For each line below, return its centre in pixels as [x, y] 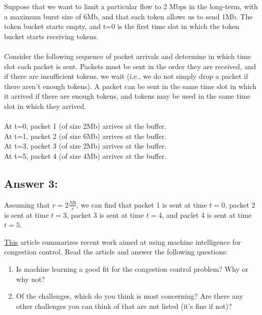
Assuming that [27, 204]
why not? [31, 279]
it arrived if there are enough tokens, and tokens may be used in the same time [127, 96]
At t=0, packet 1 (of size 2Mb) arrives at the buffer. [85, 126]
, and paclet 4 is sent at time [207, 214]
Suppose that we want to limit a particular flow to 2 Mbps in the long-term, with [131, 6]
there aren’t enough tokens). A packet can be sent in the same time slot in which [130, 86]
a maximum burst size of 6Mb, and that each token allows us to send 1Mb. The [128, 16]
